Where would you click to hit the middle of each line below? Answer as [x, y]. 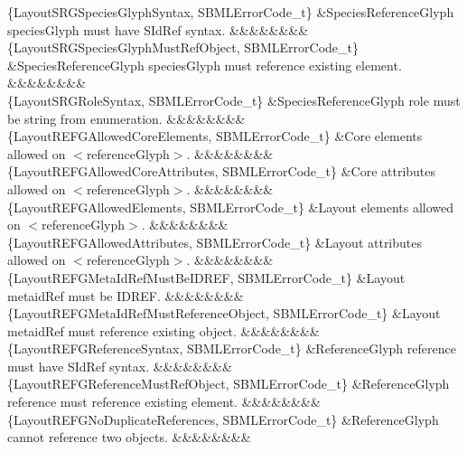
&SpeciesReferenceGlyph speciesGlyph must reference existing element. [205, 65]
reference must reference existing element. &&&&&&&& [164, 402]
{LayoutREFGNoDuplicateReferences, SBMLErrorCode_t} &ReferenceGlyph [223, 419]
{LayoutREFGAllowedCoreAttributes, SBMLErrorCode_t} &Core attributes [222, 171]
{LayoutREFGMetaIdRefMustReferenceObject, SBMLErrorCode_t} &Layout [224, 313]
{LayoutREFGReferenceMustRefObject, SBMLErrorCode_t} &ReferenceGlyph [229, 384]
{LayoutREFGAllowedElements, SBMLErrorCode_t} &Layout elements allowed [231, 207]
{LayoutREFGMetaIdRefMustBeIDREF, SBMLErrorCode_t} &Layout [206, 277]
